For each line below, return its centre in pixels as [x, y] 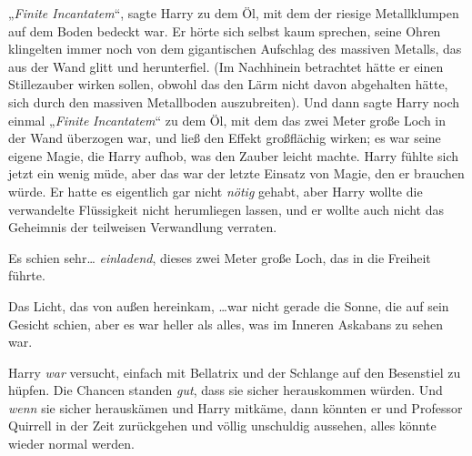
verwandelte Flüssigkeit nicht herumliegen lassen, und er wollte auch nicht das [226, 209]
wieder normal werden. [71, 444]
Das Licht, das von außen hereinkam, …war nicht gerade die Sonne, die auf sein [229, 305]
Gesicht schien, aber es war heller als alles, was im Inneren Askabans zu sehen [226, 324]
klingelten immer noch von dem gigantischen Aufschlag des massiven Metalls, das [235, 49]
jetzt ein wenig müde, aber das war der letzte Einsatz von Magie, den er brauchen [236, 173]
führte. [27, 275]
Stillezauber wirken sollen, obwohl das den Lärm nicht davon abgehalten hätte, [228, 84]
